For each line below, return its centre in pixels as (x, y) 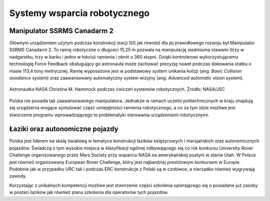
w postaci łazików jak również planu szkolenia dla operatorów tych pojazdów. (89, 192)
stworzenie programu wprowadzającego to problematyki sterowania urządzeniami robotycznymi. (109, 115)
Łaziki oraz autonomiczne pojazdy (64, 129)
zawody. (18, 176)
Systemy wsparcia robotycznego (79, 13)
